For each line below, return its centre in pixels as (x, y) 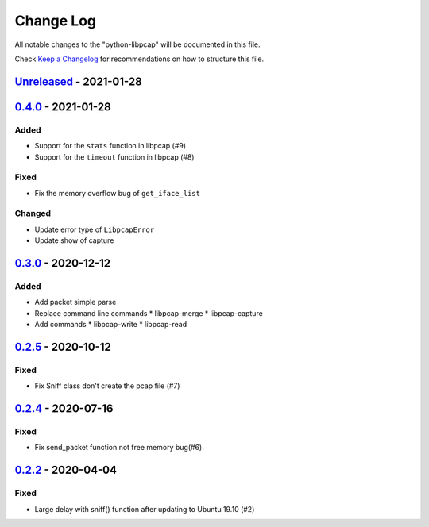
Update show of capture (74, 240)
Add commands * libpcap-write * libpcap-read (111, 325)
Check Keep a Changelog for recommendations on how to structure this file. (139, 59)
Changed (33, 213)
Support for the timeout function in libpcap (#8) (114, 157)
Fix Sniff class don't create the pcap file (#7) (107, 386)
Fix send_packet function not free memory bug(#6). (119, 448)
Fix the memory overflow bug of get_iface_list (117, 193)
